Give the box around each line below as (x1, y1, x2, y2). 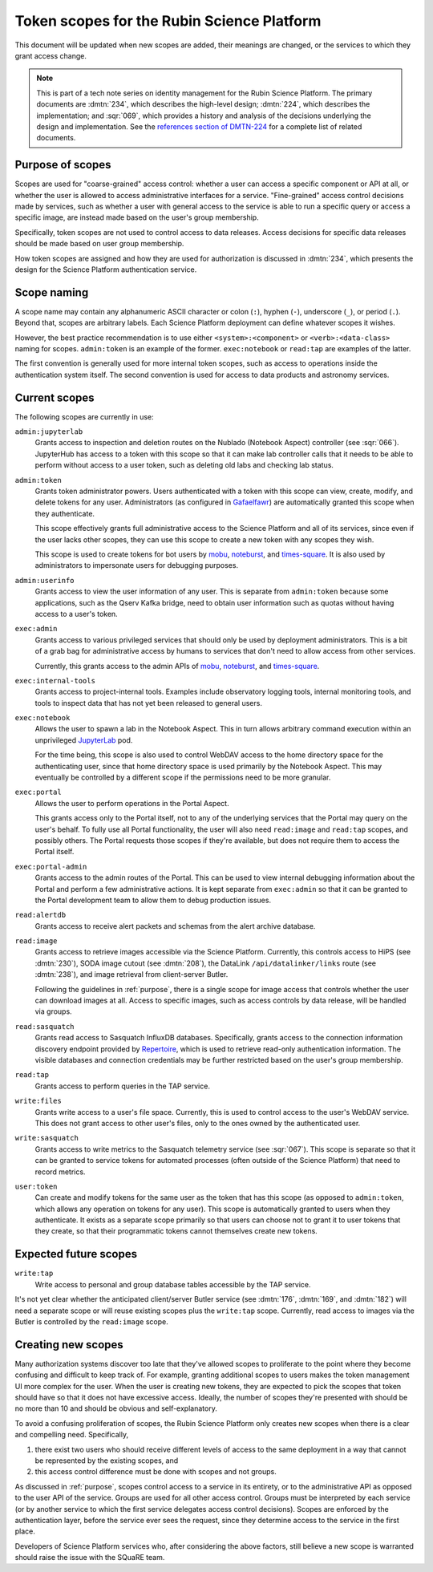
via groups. (34, 1007, 72, 1016)
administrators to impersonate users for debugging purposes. (34, 561, 239, 570)
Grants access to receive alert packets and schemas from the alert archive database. (34, 921, 316, 930)
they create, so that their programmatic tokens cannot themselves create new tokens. (34, 1226, 318, 1236)
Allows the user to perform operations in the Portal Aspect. (34, 798, 229, 808)
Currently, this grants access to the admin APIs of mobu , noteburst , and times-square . (34, 661, 320, 671)
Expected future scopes (14, 1247, 138, 1261)
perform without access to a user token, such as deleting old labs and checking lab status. (34, 460, 334, 470)
